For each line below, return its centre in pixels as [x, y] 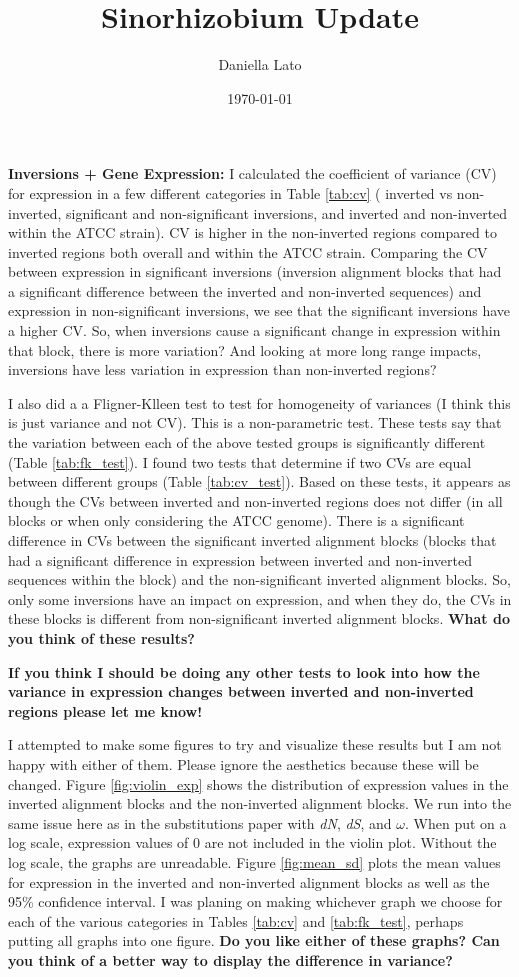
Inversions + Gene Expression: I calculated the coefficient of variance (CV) [252, 173]
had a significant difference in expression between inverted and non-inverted [240, 559]
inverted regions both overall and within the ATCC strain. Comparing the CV [248, 251]
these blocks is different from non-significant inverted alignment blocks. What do [259, 618]
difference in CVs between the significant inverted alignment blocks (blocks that [252, 540]
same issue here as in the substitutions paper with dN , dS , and [200, 822]
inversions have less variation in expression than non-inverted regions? [222, 369]
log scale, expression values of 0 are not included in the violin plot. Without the [252, 842]
